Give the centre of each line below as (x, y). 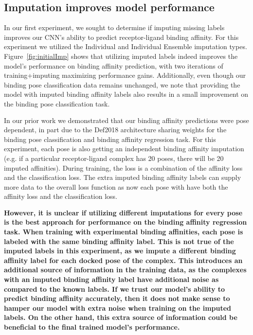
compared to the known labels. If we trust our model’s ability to (115, 289)
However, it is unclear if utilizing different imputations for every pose (123, 212)
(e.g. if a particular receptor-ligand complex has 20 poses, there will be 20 (114, 158)
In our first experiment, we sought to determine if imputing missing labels (114, 27)
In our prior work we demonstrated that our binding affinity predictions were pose (126, 120)
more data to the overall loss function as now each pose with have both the (116, 186)
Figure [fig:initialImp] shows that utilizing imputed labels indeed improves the (121, 56)
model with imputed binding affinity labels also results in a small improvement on (126, 94)
